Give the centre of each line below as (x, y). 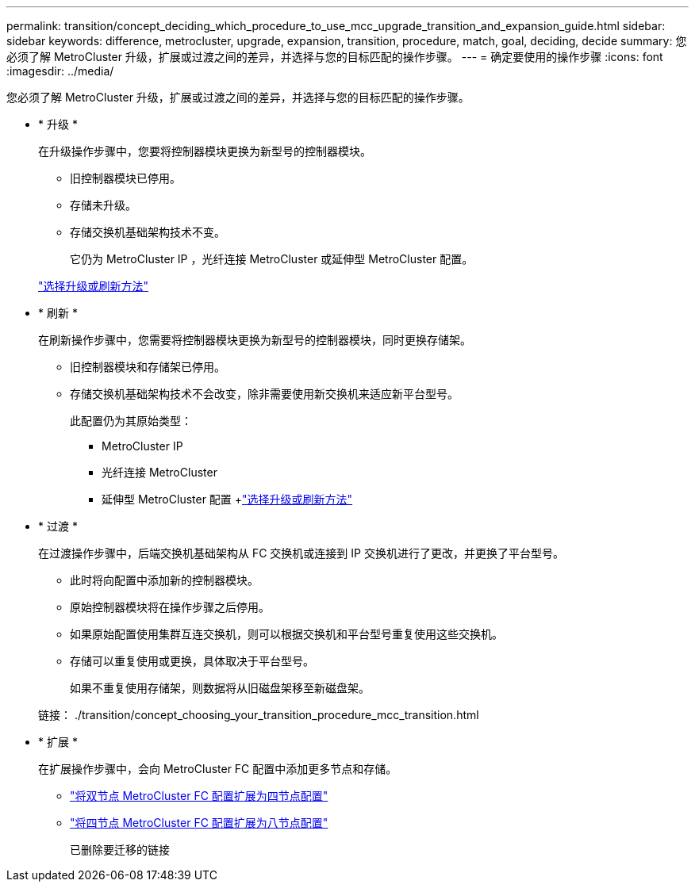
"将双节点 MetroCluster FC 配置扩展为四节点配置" (199, 796)
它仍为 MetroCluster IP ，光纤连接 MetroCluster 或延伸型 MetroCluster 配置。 (272, 259)
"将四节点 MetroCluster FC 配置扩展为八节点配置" (199, 823)
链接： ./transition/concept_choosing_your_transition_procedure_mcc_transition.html (259, 715)
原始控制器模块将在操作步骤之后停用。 (170, 607)
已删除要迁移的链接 (120, 850)
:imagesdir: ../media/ (60, 71)
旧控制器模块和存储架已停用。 (148, 367)
